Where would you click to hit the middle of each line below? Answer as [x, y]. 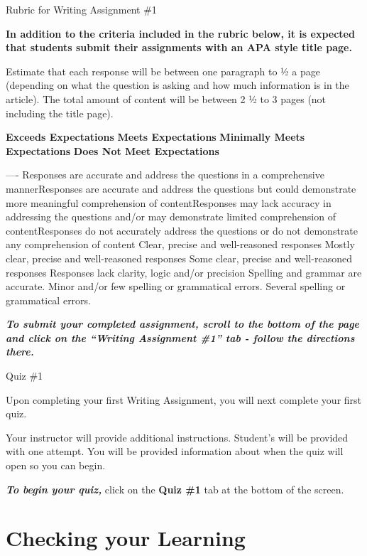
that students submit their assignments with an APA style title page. [179, 47]
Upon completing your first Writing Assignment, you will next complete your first [184, 399]
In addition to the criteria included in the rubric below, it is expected [180, 33]
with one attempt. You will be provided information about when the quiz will [175, 451]
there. [20, 352]
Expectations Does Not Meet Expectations [113, 150]
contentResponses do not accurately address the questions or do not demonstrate [182, 230]
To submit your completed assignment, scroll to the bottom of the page [183, 324]
